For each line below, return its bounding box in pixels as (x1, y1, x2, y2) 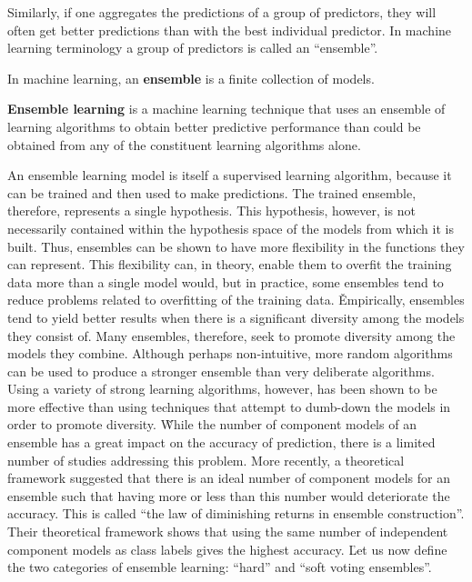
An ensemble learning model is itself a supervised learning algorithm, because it (7, 166, 452, 185)
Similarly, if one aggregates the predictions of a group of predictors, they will (7, 3, 437, 21)
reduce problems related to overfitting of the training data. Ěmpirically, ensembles (7, 290, 465, 309)
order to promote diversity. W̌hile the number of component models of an (7, 415, 417, 434)
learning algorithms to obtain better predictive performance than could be (7, 116, 421, 135)
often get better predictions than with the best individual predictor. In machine (7, 20, 452, 39)
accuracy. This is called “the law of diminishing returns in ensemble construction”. (7, 504, 465, 523)
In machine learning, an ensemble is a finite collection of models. (7, 68, 375, 87)
